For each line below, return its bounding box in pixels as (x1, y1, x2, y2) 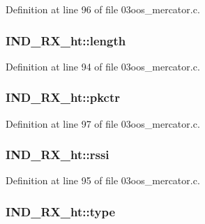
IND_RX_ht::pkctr (6, 89, 121, 106)
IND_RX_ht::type (6, 202, 116, 220)
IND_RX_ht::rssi (6, 146, 109, 163)
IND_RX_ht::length (6, 31, 126, 49)
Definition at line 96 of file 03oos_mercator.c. (6, 2, 200, 16)
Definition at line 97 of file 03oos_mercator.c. (6, 116, 200, 130)
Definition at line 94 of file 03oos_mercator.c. (6, 59, 200, 73)
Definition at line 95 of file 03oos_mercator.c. (6, 173, 200, 188)
